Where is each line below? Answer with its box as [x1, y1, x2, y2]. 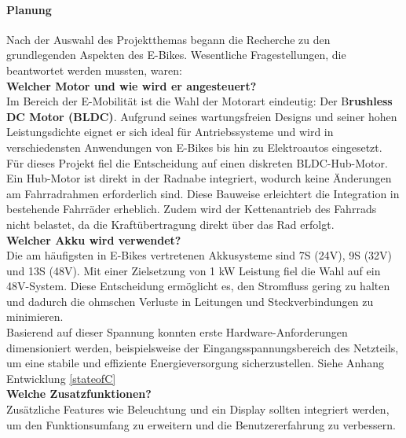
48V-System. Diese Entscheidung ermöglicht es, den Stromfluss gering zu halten [6, 278, 390, 294]
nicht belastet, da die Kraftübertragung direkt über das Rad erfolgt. [6, 215, 335, 232]
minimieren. [6, 308, 64, 325]
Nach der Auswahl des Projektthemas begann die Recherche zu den [6, 31, 331, 47]
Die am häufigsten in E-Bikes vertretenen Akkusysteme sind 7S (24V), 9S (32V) [6, 247, 393, 263]
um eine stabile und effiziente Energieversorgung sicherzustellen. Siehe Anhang [6, 355, 384, 371]
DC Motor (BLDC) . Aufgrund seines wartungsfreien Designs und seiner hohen [6, 108, 397, 124]
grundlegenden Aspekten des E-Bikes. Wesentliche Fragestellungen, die [6, 46, 346, 63]
